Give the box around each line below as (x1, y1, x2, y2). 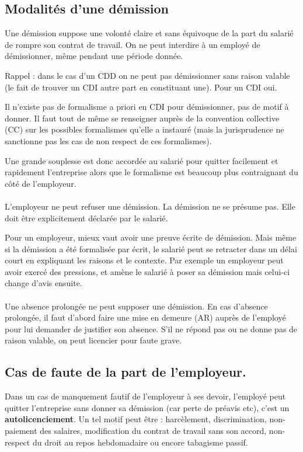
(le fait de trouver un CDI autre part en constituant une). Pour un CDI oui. (5, 81, 277, 93)
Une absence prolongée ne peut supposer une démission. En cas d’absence (5, 300, 268, 312)
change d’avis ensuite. (5, 277, 82, 289)
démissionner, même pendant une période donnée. (5, 50, 183, 62)
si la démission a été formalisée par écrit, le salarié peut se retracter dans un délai (5, 242, 297, 255)
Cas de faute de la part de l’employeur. (5, 363, 246, 381)
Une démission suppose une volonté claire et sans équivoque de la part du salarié (5, 27, 294, 39)
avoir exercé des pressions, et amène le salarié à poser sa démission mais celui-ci (5, 265, 290, 277)
